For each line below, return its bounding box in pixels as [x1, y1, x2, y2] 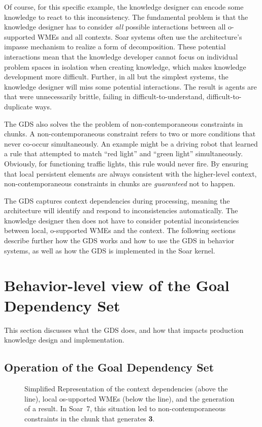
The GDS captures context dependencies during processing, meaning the [4, 195, 230, 206]
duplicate [4, 101, 33, 111]
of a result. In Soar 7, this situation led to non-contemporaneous [24, 403, 226, 414]
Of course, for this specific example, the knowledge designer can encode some [4, 2, 244, 12]
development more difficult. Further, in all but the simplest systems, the [4, 71, 228, 82]
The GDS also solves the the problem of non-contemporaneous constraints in [4, 118, 243, 129]
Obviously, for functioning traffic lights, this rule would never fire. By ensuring [4, 158, 248, 168]
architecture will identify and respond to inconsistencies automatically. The [4, 205, 238, 216]
